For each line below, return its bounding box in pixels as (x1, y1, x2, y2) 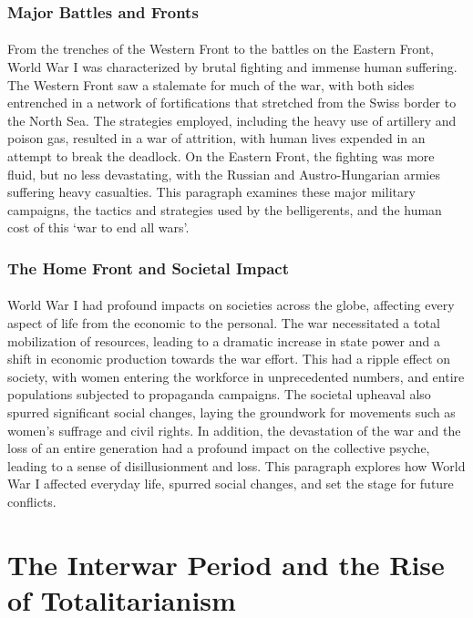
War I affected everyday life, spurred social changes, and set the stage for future (7, 474, 454, 493)
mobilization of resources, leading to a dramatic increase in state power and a (7, 331, 440, 350)
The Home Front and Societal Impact (7, 256, 289, 279)
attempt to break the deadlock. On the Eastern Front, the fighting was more (7, 147, 435, 165)
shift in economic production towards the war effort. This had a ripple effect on (7, 349, 451, 368)
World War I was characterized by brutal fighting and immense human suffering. (7, 57, 458, 77)
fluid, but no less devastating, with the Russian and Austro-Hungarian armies (7, 164, 440, 183)
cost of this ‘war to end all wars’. (7, 218, 190, 237)
